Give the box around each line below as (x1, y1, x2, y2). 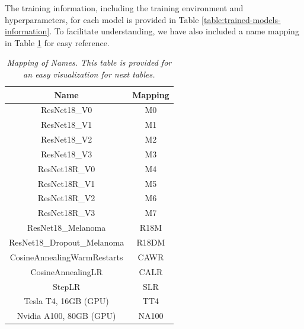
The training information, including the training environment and (5, 2, 244, 14)
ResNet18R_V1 (37, 177, 95, 189)
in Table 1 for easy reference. (5, 36, 110, 49)
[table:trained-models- (201, 13, 281, 25)
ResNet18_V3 (40, 147, 92, 160)
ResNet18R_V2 (37, 192, 95, 204)
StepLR (52, 280, 81, 292)
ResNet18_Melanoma (27, 221, 106, 234)
